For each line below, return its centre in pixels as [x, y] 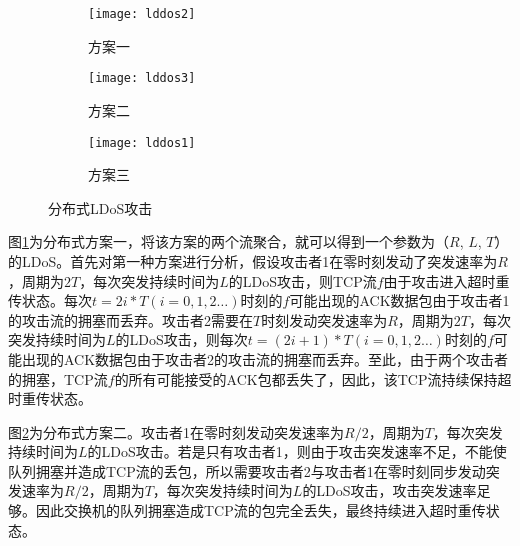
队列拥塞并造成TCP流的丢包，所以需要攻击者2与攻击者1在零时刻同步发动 [247, 470]
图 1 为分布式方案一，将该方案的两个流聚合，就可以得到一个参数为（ [228, 241]
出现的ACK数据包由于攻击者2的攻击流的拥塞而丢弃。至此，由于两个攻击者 [265, 358]
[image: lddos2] [142, 14]
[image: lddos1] [142, 142]
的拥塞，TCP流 [58, 378]
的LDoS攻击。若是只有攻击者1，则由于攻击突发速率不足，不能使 [297, 451]
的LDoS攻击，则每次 [181, 339]
